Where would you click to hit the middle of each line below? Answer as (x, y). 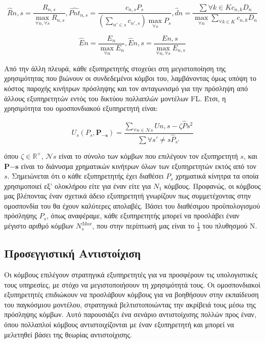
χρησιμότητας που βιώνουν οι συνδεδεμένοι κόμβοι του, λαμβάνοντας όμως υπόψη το (130, 78)
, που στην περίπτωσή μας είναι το (143, 226)
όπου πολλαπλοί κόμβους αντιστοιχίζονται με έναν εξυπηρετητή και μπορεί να (119, 324)
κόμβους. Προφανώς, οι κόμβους (213, 185)
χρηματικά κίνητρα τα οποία (217, 176)
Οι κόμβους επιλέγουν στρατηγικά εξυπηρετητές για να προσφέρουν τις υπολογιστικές (131, 275)
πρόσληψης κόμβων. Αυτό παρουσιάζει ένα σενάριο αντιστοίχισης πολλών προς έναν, (130, 314)
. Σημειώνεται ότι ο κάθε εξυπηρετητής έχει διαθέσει (86, 176)
